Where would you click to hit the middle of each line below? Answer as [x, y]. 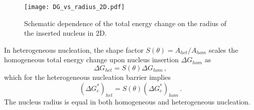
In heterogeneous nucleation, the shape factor [74, 49]
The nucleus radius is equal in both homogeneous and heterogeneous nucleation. [127, 102]
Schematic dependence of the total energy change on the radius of [125, 23]
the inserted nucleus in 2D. [66, 33]
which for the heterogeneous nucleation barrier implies [88, 77]
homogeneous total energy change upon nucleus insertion [91, 60]
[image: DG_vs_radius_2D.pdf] [75, 7]
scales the [223, 49]
